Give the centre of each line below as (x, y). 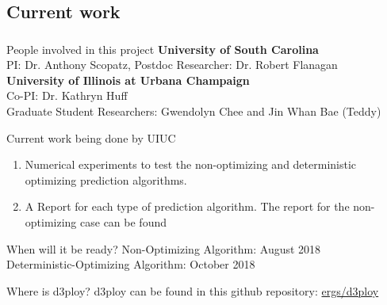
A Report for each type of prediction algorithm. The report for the (187, 206)
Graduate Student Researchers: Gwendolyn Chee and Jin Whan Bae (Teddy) (194, 111)
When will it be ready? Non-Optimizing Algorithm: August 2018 (164, 248)
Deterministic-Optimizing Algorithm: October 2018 (131, 264)
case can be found (123, 222)
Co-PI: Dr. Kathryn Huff (67, 95)
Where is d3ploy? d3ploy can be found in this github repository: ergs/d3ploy (193, 290)
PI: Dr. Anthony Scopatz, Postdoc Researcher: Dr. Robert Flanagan (172, 65)
